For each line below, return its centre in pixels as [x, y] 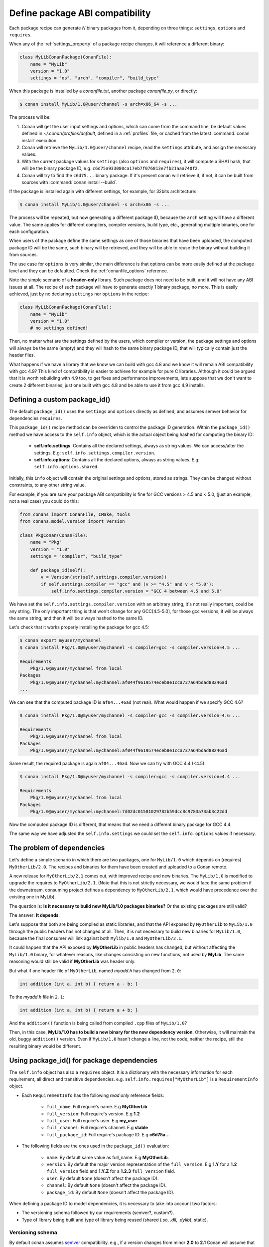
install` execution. [40, 140]
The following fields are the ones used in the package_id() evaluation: [95, 1146]
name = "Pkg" [46, 542]
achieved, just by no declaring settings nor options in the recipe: [79, 294]
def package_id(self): [58, 570]
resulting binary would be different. [45, 1046]
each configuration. [29, 231]
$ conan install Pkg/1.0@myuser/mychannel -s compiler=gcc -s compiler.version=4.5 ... [130, 647]
